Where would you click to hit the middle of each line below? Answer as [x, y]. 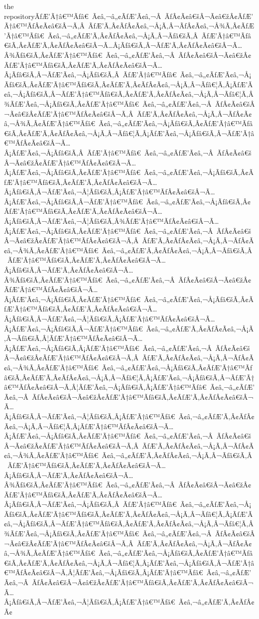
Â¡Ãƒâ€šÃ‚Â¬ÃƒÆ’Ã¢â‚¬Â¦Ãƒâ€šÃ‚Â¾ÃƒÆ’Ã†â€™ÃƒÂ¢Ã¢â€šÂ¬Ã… [112, 221]
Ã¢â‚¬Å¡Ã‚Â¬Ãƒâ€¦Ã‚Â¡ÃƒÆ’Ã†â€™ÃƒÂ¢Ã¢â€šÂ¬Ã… [89, 426]
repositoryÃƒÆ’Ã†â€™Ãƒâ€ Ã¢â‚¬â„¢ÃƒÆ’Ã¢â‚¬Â [83, 16]
